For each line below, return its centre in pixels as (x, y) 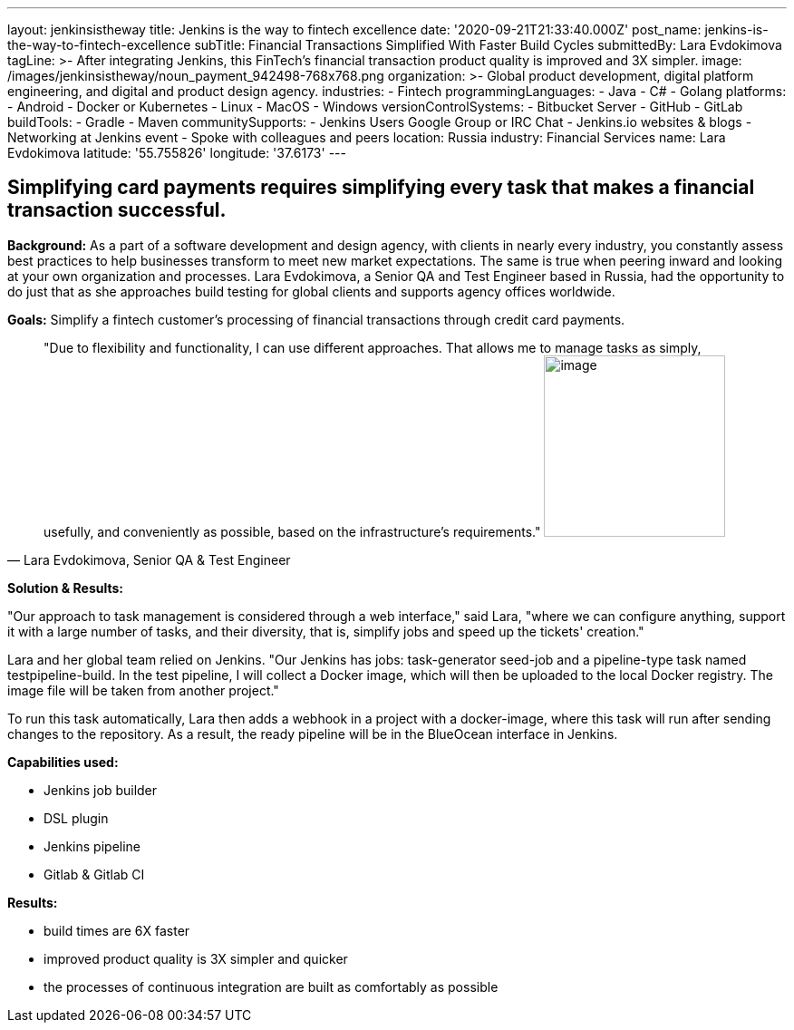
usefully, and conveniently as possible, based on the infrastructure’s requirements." (292, 531)
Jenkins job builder (101, 790)
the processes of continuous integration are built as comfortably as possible (271, 986)
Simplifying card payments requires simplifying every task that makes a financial (381, 188)
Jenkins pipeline (92, 846)
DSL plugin (76, 818)
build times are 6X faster (117, 930)
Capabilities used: (63, 762)
